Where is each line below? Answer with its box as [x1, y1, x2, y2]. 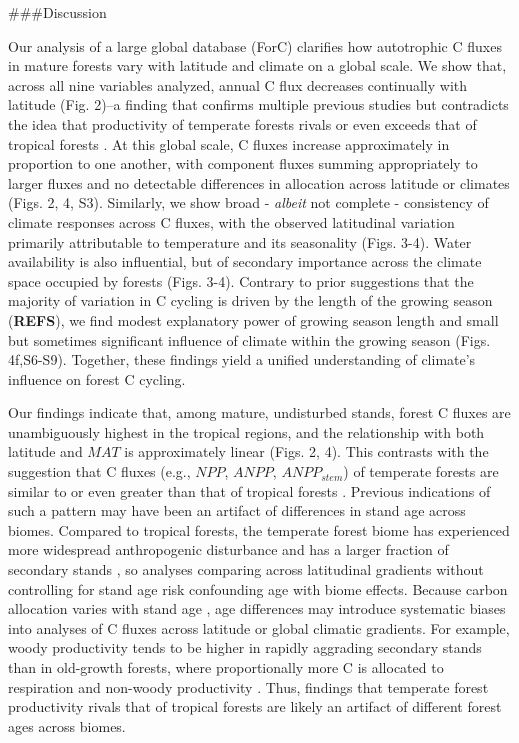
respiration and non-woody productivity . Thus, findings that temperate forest [8, 676, 489, 697]
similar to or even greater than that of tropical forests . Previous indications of [8, 480, 491, 501]
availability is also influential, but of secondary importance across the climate [8, 251, 482, 272]
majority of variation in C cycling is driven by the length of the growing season [8, 290, 493, 311]
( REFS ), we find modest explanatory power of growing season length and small [8, 309, 499, 330]
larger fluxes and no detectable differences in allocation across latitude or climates [8, 172, 510, 193]
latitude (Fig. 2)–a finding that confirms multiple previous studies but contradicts [8, 94, 509, 115]
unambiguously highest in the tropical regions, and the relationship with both [8, 421, 485, 442]
